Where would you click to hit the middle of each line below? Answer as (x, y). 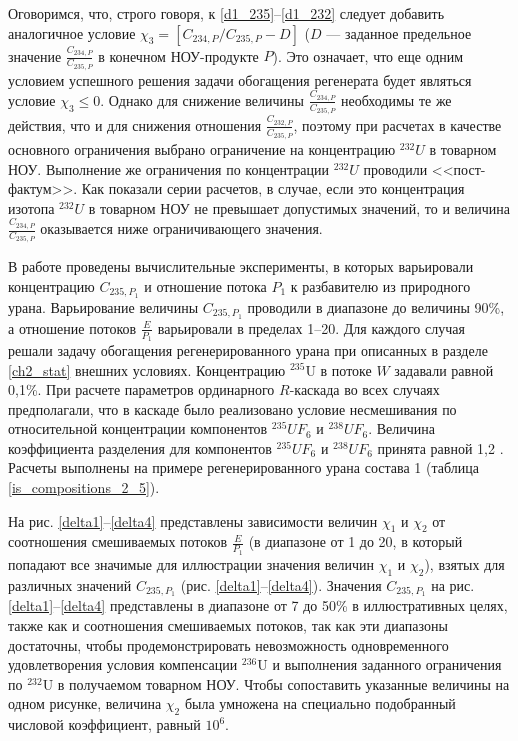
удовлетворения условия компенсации (123, 664)
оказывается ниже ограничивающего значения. (181, 228)
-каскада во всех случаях (364, 389)
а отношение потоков (72, 327)
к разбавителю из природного (380, 285)
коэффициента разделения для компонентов (140, 447)
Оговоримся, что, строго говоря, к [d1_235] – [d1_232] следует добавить (226, 13)
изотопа (31, 207)
